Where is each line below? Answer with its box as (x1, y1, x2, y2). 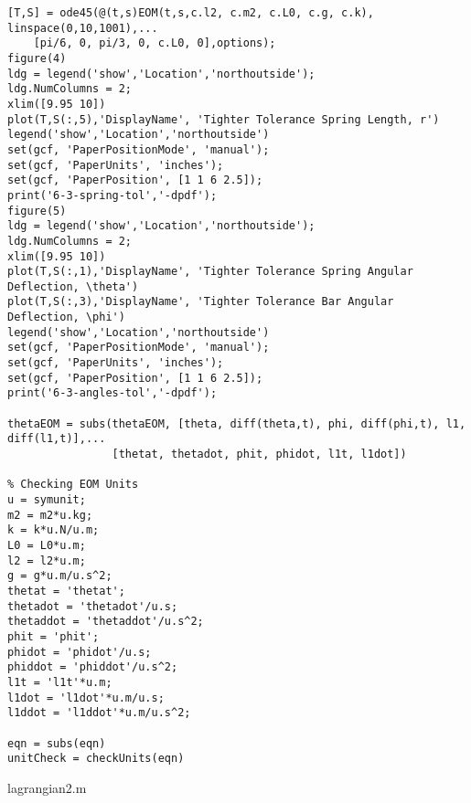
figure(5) (7, 204, 67, 217)
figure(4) (7, 51, 67, 65)
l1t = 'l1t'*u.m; (7, 675, 112, 689)
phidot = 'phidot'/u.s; (7, 645, 152, 659)
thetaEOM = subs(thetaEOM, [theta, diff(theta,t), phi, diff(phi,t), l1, (7, 417, 466, 430)
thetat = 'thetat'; (7, 584, 125, 597)
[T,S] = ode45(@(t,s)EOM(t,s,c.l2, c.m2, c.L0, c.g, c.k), (7, 6, 374, 19)
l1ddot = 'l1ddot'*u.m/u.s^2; (7, 706, 191, 720)
